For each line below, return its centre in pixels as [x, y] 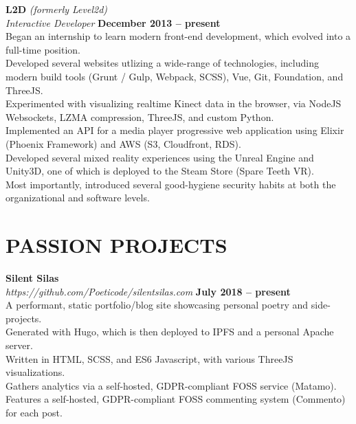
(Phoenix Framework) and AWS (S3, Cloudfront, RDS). [123, 143]
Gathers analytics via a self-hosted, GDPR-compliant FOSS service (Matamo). [171, 385]
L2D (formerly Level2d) [57, 9]
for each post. [34, 412]
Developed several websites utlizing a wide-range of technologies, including [162, 63]
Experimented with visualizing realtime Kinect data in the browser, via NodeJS [174, 103]
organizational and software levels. [78, 198]
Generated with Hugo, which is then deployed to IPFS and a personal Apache [170, 332]
